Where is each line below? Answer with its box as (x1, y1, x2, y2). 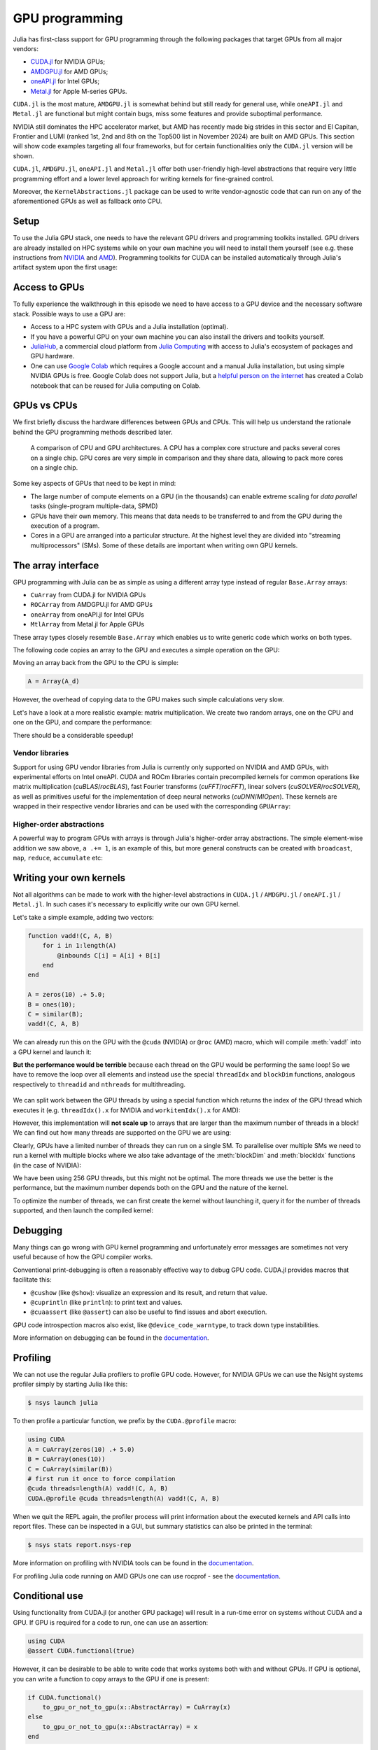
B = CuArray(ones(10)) (27, 1455, 106, 1463)
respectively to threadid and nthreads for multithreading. (13, 1080, 185, 1088)
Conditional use (13, 1590, 83, 1602)
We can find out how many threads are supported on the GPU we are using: (13, 1128, 232, 1137)
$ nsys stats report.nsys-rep (27, 1541, 132, 1549)
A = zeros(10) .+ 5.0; (27, 990, 106, 999)
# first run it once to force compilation (27, 1475, 176, 1483)
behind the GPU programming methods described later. (13, 428, 173, 436)
